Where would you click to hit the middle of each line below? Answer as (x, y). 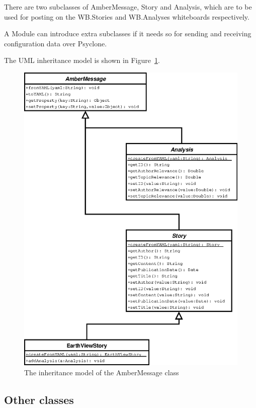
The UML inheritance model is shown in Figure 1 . (82, 60)
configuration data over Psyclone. (56, 43)
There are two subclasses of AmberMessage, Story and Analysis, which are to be (128, 7)
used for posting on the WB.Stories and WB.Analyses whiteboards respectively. (127, 16)
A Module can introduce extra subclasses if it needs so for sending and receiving (128, 33)
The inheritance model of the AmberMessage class (102, 372)
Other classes (39, 399)
